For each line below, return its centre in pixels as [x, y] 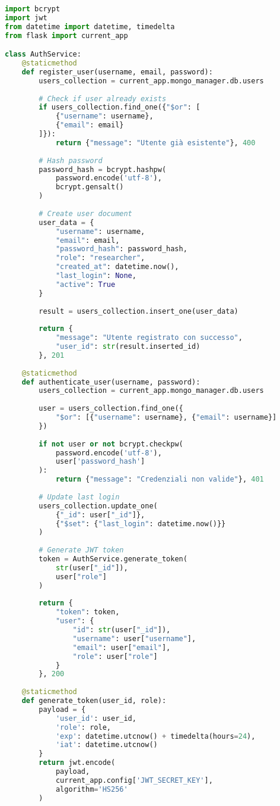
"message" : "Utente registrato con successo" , [149, 338]
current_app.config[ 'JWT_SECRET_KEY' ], [134, 780]
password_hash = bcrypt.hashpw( [103, 169]
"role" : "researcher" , [100, 258]
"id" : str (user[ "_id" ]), [122, 630]
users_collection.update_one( [98, 506]
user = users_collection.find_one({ [111, 409]
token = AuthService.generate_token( [113, 559]
